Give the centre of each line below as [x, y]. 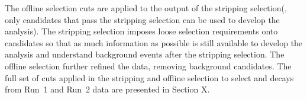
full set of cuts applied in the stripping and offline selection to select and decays [149, 77]
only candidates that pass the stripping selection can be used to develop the [142, 19]
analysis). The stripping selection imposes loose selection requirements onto [141, 31]
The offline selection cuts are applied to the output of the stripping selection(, [146, 8]
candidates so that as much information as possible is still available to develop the [154, 42]
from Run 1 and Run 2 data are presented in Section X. [107, 89]
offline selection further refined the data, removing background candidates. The [148, 66]
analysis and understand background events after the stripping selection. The [145, 54]
